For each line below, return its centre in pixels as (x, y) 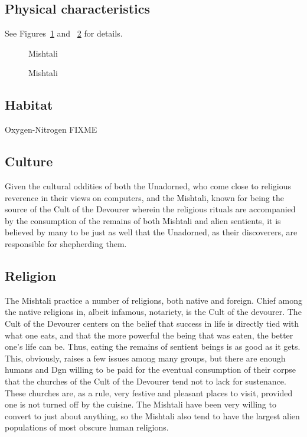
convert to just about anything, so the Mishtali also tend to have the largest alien (152, 415)
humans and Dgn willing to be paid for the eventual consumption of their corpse (150, 369)
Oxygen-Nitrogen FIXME (51, 129)
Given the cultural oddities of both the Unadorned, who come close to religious (148, 185)
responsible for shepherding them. (66, 243)
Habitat (29, 105)
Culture (29, 161)
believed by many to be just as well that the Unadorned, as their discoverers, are (151, 232)
